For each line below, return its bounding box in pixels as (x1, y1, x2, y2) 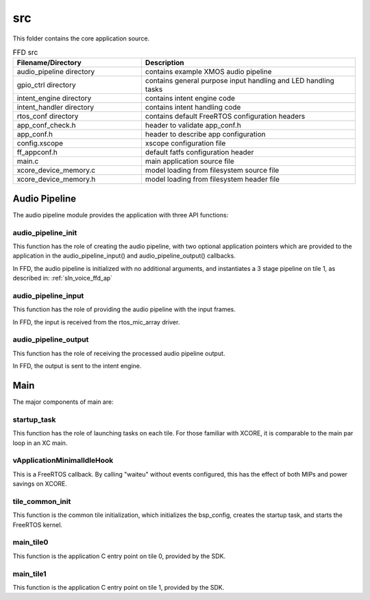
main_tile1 (12, 569, 47, 579)
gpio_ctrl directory (16, 80, 76, 90)
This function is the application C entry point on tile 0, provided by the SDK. (12, 552, 226, 560)
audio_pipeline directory (16, 67, 95, 77)
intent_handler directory (16, 103, 95, 112)
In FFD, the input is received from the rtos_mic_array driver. (12, 317, 180, 326)
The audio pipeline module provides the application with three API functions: (12, 211, 229, 219)
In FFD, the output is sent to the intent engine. (12, 362, 142, 370)
